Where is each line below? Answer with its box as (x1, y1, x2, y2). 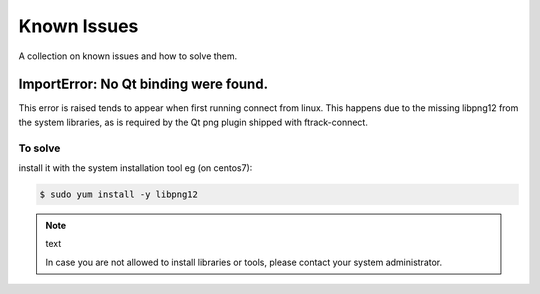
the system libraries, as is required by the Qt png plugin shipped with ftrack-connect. (18, 116, 369, 128)
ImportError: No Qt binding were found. (18, 76, 269, 93)
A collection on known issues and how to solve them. (18, 50, 238, 62)
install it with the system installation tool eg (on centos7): (18, 161, 253, 174)
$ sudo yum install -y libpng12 (39, 188, 199, 200)
